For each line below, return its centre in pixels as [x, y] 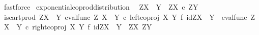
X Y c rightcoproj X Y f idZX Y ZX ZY [78, 27]
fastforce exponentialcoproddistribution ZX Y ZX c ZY [101, 7]
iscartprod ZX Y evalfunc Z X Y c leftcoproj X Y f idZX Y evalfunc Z [129, 16]
